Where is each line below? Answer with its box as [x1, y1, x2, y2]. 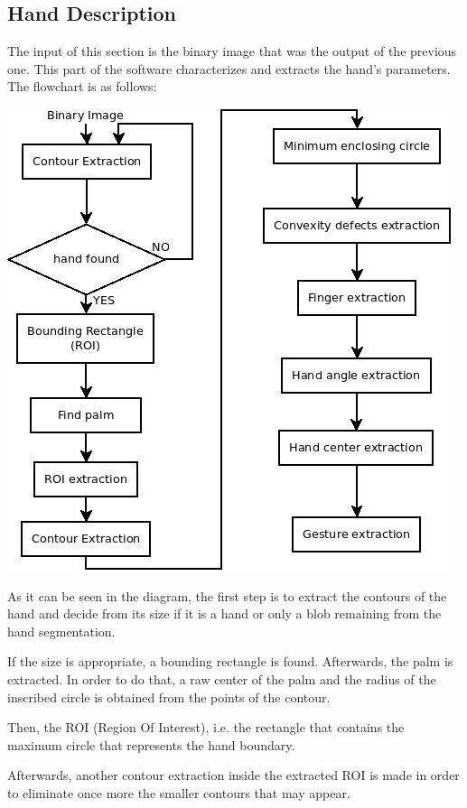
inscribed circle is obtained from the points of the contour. [7, 687, 331, 706]
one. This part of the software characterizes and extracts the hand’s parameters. [7, 59, 451, 78]
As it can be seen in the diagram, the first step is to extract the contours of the [7, 586, 447, 605]
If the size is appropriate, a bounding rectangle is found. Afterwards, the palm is [7, 652, 453, 671]
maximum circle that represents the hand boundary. [7, 735, 295, 754]
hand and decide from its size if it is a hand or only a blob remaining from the [7, 604, 442, 623]
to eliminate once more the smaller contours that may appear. [7, 783, 350, 802]
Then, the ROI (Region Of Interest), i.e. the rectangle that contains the [7, 718, 405, 737]
